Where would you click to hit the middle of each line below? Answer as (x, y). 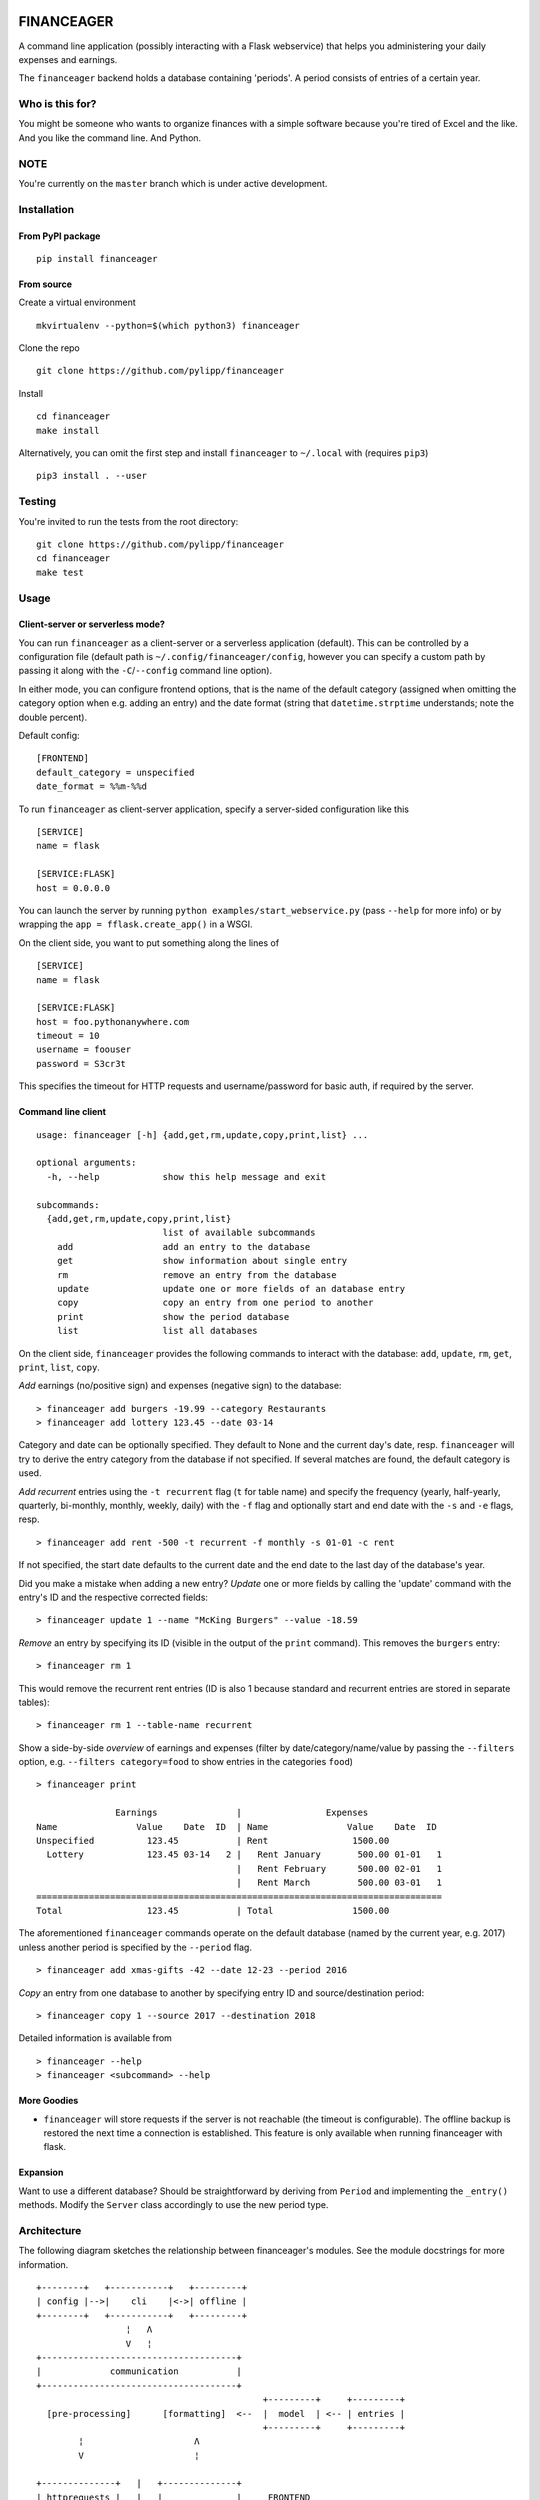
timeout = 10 (68, 1036)
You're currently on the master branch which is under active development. (173, 183)
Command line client (62, 1112)
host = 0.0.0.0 (73, 888)
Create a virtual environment (77, 302)
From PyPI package (59, 236)
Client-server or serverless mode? (91, 624)
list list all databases (157, 1331)
